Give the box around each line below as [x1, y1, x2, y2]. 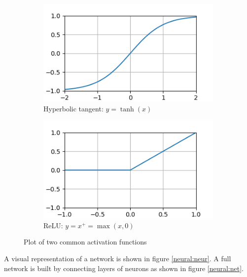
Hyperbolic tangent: [43, 104, 104, 114]
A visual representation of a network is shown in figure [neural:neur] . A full [4, 253, 231, 263]
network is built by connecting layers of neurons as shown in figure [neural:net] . [4, 263, 244, 273]
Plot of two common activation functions [24, 237, 147, 247]
